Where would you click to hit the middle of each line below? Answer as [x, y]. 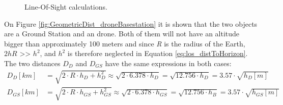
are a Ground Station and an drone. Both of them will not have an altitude [122, 34]
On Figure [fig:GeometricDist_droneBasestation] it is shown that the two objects [131, 23]
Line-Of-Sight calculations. [66, 7]
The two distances [32, 63]
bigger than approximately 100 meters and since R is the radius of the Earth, [125, 43]
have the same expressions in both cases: [168, 63]
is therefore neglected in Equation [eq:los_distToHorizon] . [158, 53]
